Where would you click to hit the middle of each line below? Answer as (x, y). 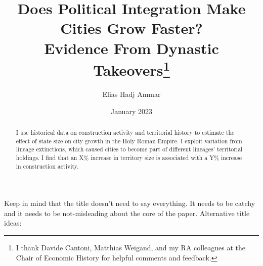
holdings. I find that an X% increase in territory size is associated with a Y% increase (129, 157)
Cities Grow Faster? (131, 28)
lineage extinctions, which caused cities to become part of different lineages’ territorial (129, 149)
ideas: (13, 223)
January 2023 (131, 111)
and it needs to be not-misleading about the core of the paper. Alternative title (127, 213)
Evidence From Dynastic (131, 48)
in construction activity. (47, 166)
